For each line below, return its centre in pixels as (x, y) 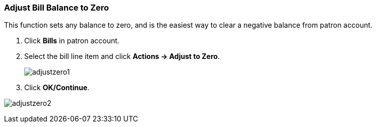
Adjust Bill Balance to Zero (57, 8)
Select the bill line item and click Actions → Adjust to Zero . (122, 56)
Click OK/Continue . (57, 88)
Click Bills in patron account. (72, 41)
